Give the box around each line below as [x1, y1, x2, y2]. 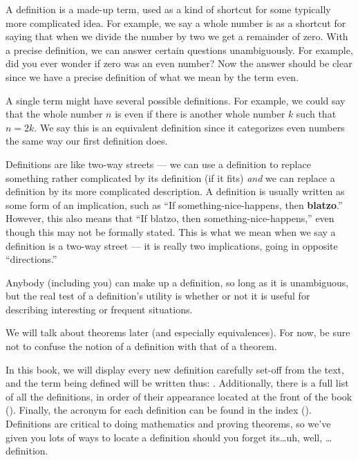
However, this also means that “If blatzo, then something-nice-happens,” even [6, 211, 335, 226]
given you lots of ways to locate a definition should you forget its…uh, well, [6, 430, 323, 444]
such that [296, 107, 337, 121]
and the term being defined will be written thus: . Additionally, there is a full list [6, 376, 349, 390]
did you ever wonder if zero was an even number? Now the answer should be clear [6, 56, 352, 71]
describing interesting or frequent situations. [6, 302, 193, 316]
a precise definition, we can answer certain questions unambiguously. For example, [6, 42, 353, 57]
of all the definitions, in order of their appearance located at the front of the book [6, 389, 352, 403]
